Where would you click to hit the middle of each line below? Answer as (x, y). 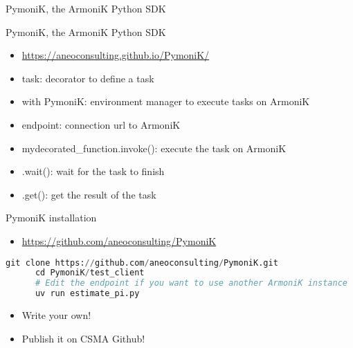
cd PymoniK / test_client (90, 273)
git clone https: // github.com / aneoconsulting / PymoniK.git (142, 263)
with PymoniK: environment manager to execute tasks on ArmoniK (166, 101)
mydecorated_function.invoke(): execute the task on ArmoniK (154, 148)
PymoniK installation (51, 218)
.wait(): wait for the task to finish (93, 171)
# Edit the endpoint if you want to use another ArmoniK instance (191, 283)
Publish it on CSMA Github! (83, 338)
